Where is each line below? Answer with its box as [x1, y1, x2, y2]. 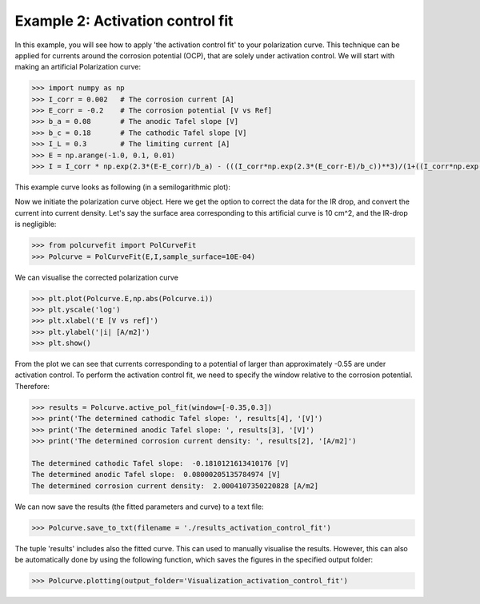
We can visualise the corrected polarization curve [14, 272, 179, 282]
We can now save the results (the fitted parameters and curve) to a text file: [14, 502, 264, 511]
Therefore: [14, 381, 50, 391]
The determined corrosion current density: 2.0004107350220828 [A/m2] [31, 481, 319, 491]
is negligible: [14, 220, 57, 229]
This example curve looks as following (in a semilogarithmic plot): [14, 182, 231, 192]
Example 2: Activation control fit [14, 12, 234, 30]
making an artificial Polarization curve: [14, 62, 142, 72]
